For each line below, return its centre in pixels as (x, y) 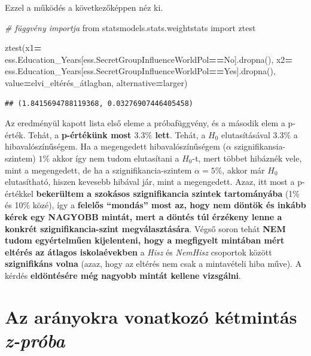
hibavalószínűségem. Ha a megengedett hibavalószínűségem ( (116, 146)
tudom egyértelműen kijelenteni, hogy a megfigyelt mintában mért (145, 240)
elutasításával (246, 134)
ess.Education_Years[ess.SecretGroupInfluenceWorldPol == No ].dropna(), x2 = (149, 59)
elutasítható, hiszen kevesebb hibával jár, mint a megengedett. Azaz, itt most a (150, 182)
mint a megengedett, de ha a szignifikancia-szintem (98, 170)
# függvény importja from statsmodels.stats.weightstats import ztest (130, 27)
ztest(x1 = (23, 48)
